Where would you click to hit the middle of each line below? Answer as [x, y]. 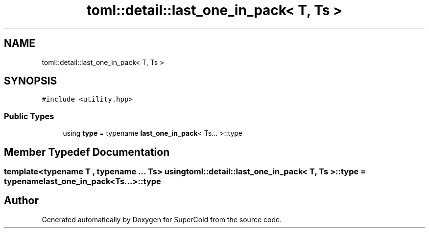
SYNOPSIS [31, 81]
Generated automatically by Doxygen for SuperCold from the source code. [162, 219]
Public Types [29, 116]
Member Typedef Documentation [87, 152]
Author [21, 201]
